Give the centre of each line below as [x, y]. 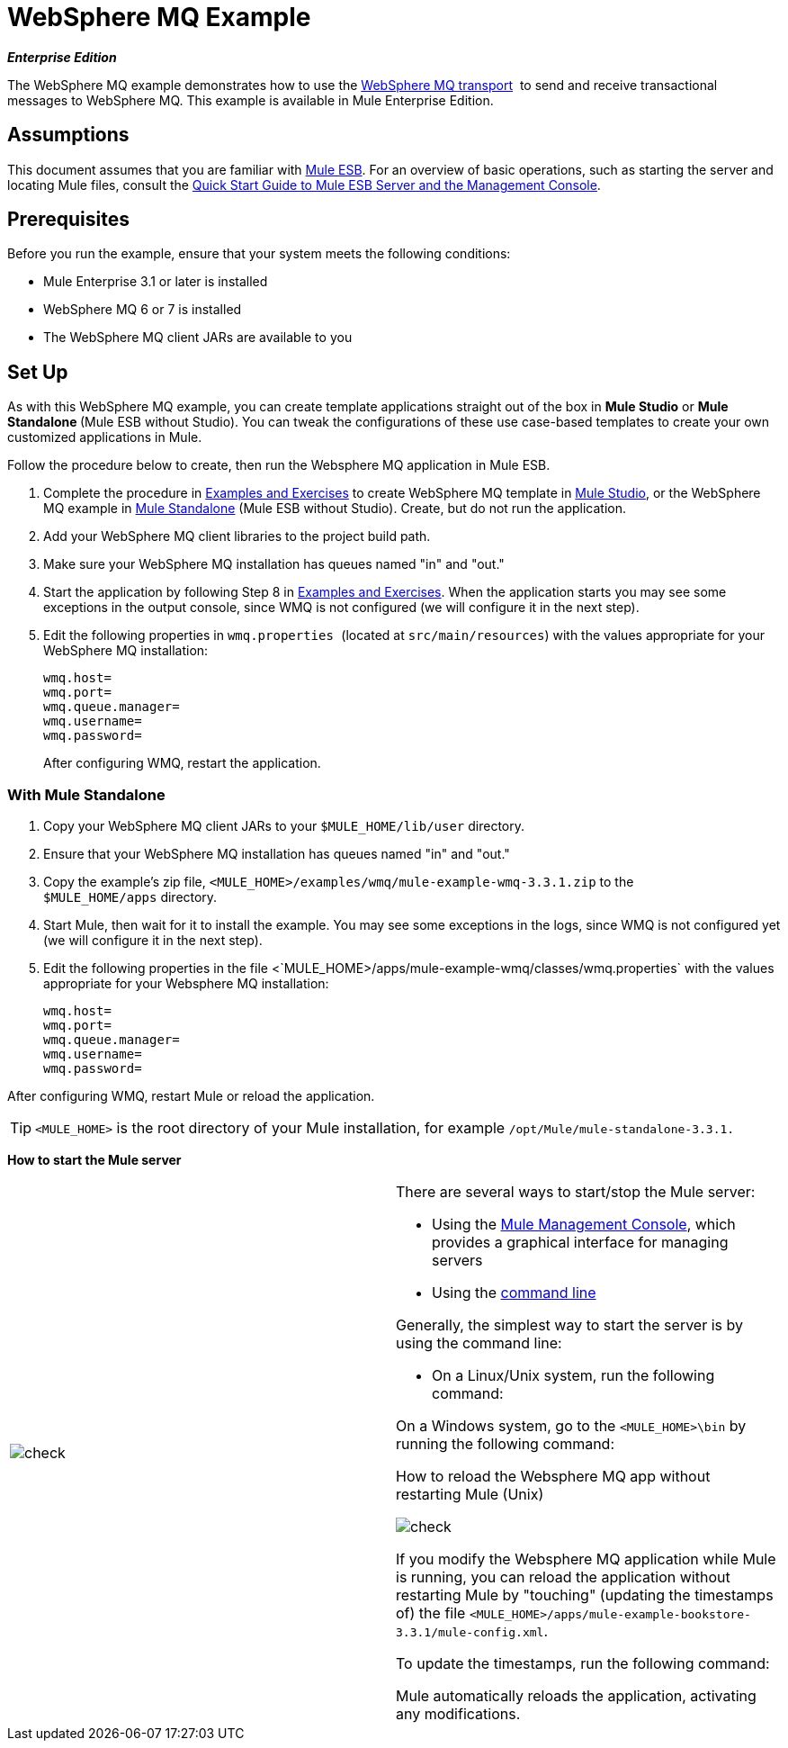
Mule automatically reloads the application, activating [576, 1696]
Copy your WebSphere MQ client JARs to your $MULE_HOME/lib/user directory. [284, 826]
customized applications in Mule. [105, 437]
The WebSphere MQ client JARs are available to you [198, 338]
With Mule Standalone [86, 794]
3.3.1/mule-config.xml [470, 1633]
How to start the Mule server [94, 1160]
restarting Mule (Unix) [470, 1495]
